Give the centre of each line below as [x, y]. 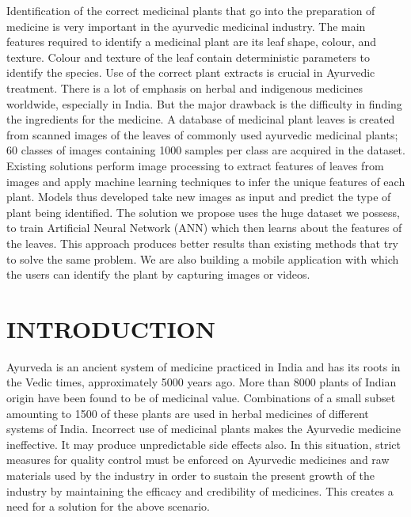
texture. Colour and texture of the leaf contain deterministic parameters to [188, 57]
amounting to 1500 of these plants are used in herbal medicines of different [188, 413]
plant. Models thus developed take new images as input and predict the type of [199, 197]
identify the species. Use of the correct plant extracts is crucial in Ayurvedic [191, 72]
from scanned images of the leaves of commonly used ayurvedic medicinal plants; [202, 134]
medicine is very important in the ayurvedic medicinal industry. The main [186, 26]
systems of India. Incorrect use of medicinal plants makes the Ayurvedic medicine [204, 429]
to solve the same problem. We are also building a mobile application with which [203, 258]
